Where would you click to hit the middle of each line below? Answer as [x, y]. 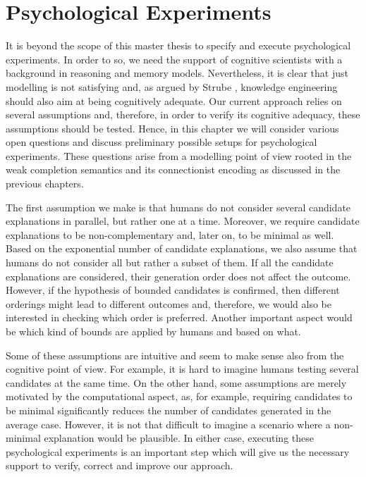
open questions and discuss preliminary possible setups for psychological [161, 142]
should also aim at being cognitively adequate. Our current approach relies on [174, 100]
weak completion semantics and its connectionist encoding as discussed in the [173, 169]
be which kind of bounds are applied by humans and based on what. [153, 331]
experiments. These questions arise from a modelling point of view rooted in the [179, 155]
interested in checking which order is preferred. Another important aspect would [179, 317]
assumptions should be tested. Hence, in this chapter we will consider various [172, 128]
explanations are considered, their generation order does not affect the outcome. [178, 276]
